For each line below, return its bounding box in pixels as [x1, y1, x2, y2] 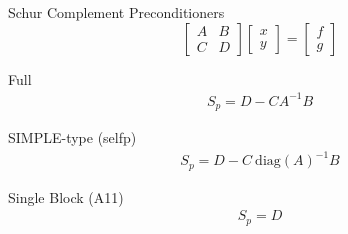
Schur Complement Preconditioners [8, 2, 225, 22]
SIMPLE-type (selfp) [8, 127, 137, 148]
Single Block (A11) [8, 186, 124, 207]
